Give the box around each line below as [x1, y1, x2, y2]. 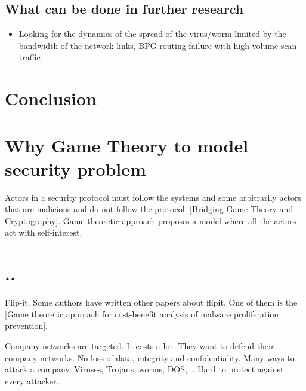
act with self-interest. [5, 226, 82, 239]
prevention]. [5, 319, 48, 332]
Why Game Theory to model [5, 133, 249, 157]
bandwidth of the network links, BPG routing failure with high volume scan [18, 39, 297, 51]
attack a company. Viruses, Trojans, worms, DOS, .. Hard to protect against [5, 363, 284, 375]
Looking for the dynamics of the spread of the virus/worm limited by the [18, 28, 286, 40]
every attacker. [5, 374, 59, 387]
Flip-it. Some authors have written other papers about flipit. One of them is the [5, 296, 298, 308]
